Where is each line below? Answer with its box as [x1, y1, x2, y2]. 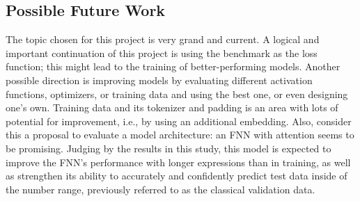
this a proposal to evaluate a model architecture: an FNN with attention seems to [6, 127, 354, 142]
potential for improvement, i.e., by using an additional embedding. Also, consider [6, 113, 352, 128]
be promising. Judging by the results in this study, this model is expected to [6, 140, 331, 155]
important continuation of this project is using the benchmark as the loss [6, 45, 318, 60]
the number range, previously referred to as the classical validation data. [6, 182, 315, 196]
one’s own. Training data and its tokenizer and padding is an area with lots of [6, 100, 338, 115]
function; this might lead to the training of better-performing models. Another [6, 59, 341, 74]
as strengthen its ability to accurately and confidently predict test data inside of [6, 168, 347, 183]
